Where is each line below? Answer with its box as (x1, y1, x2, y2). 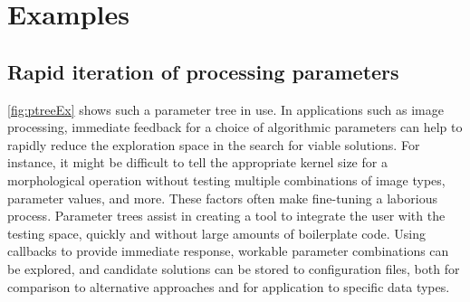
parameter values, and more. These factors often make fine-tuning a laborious (7, 188, 437, 207)
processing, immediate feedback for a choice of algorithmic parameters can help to (7, 118, 463, 137)
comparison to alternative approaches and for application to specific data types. (7, 277, 450, 296)
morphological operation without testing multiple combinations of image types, (7, 170, 446, 189)
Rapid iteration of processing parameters (7, 57, 399, 85)
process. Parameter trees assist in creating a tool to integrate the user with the (7, 206, 446, 225)
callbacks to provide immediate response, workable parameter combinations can (7, 241, 449, 260)
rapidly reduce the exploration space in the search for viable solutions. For (7, 135, 420, 154)
